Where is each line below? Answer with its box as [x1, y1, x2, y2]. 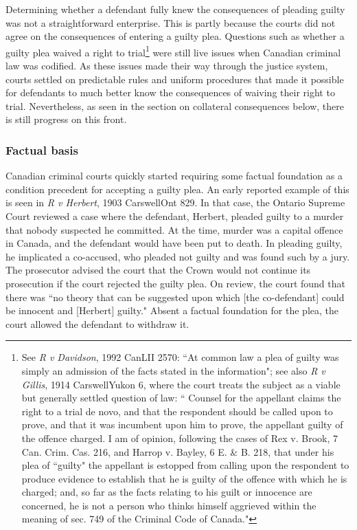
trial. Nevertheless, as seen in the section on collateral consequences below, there [5, 98, 344, 113]
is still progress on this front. [5, 112, 127, 126]
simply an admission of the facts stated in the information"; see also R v [21, 363, 325, 377]
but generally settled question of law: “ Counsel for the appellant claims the [21, 390, 341, 405]
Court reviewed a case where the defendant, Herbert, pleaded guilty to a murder [5, 209, 344, 223]
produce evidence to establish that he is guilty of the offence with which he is [21, 471, 347, 485]
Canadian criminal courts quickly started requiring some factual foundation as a [5, 168, 343, 183]
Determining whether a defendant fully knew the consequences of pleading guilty [5, 2, 345, 16]
